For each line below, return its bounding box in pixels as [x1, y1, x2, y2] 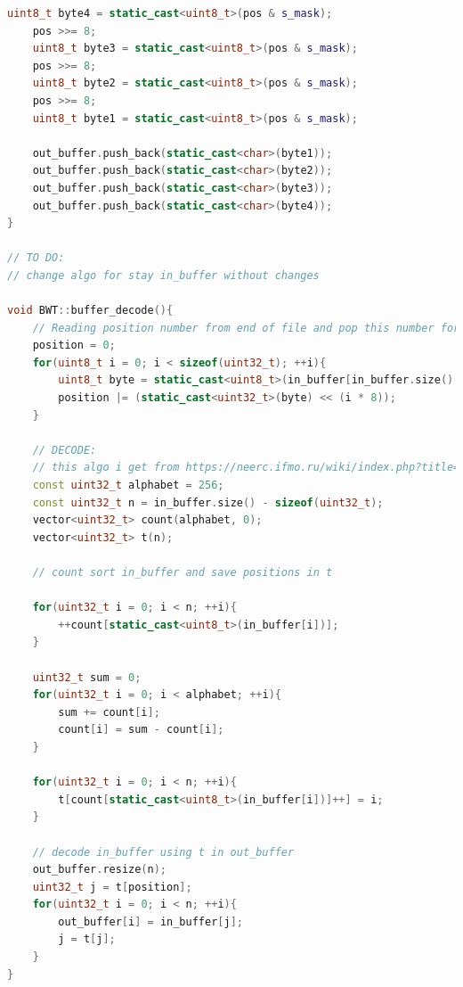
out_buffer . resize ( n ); [32, 863, 167, 876]
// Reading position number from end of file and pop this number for [32, 321, 460, 334]
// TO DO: [7, 251, 65, 265]
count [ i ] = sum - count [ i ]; [58, 723, 224, 736]
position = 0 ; [32, 339, 116, 352]
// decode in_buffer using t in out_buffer [32, 845, 295, 859]
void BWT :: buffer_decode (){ [7, 304, 174, 317]
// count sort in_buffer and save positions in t [32, 566, 333, 579]
